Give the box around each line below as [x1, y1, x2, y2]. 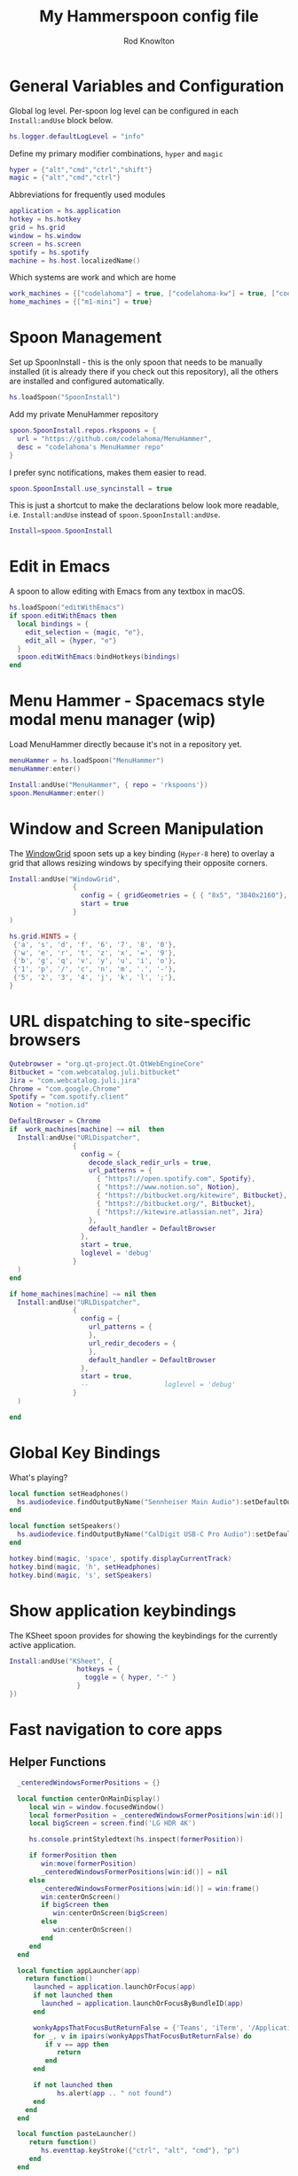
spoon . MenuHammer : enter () [9, 788, 105, 798]
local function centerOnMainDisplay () [17, 1794, 161, 1803]
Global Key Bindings [9, 1442, 161, 1462]
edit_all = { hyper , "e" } [25, 636, 117, 645]
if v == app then [44, 2039, 109, 2049]
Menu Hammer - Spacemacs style [9, 690, 265, 711]
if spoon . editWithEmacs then [9, 611, 117, 620]
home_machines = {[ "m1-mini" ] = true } [9, 297, 153, 307]
